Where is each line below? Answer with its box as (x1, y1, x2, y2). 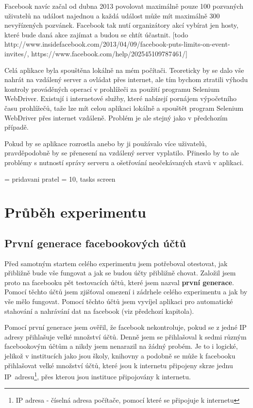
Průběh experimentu (4, 202, 146, 222)
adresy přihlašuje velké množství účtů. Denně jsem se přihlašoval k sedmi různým (4, 331, 247, 341)
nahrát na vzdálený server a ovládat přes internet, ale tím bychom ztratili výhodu (4, 74, 248, 85)
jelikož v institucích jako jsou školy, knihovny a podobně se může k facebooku (4, 351, 236, 361)
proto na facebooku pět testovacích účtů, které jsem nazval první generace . (4, 277, 234, 287)
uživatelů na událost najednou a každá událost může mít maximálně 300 (4, 10, 220, 20)
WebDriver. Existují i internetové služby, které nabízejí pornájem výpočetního (4, 93, 236, 103)
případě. (4, 122, 29, 132)
